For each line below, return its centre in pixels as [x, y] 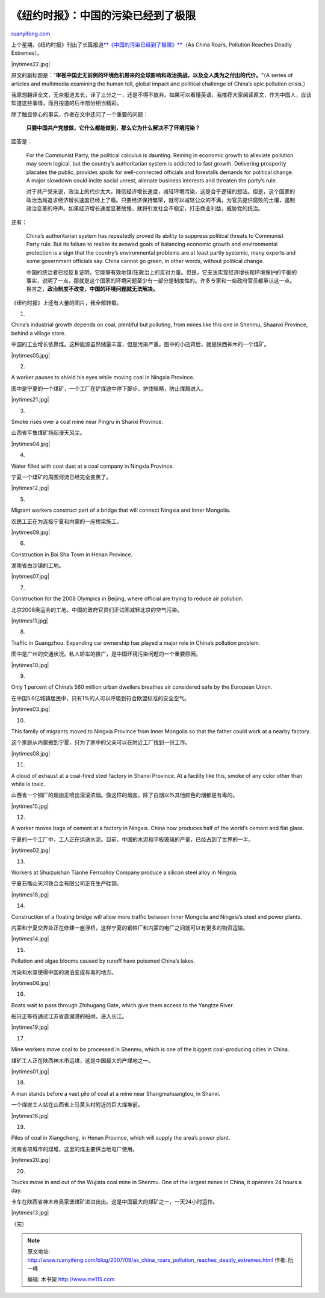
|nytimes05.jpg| [31, 355]
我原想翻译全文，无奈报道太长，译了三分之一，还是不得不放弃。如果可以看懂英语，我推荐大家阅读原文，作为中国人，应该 [161, 95]
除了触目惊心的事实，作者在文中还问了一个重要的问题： [80, 114]
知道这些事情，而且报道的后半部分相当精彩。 [67, 103]
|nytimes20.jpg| [31, 1160]
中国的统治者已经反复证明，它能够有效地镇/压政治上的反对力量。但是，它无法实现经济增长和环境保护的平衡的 [162, 272]
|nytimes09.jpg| [31, 532]
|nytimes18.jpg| [30, 895]
